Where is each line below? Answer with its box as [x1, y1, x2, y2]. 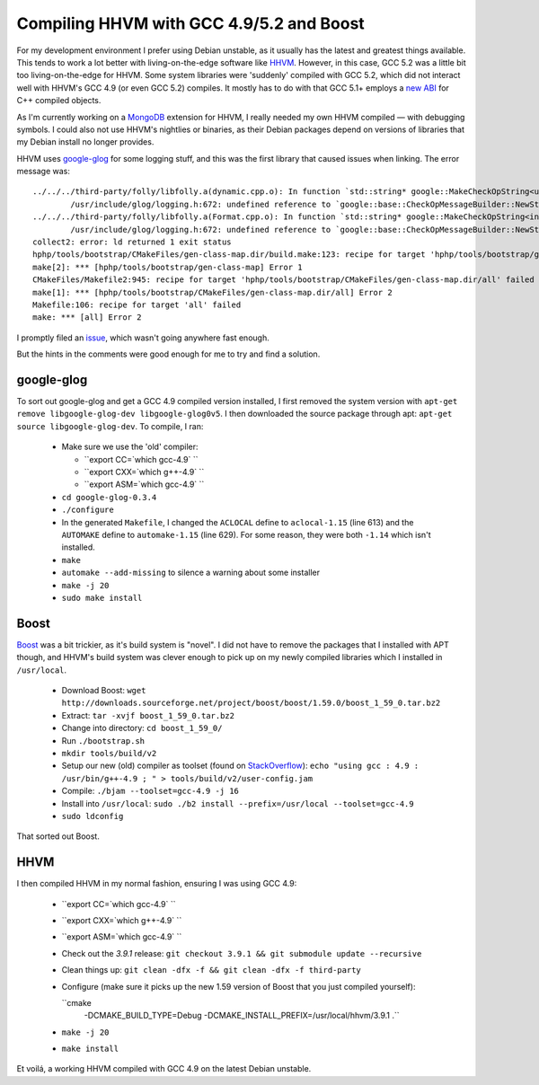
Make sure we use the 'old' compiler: [61, 441, 199, 453]
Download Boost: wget [61, 684, 146, 695]
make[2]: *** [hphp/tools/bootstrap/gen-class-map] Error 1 [32, 261, 303, 272]
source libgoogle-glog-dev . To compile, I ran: [16, 420, 204, 431]
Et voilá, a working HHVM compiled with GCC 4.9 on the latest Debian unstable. [16, 1063, 312, 1074]
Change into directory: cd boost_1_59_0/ [61, 723, 223, 734]
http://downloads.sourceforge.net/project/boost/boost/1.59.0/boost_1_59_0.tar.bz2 [61, 698, 441, 709]
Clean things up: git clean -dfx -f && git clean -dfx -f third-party [61, 965, 361, 975]
